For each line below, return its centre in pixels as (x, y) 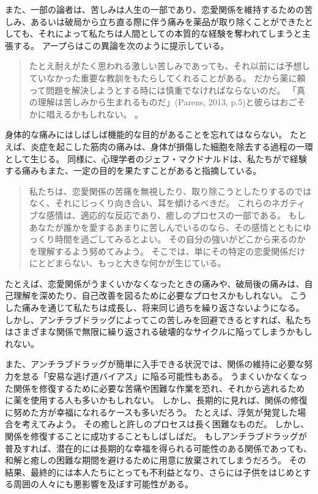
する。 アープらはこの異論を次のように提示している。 (121, 45)
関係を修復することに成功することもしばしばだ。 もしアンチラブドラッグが (156, 436)
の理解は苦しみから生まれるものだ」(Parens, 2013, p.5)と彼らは (154, 102)
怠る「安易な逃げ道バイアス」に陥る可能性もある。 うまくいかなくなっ (165, 376)
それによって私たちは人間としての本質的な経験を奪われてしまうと (170, 33)
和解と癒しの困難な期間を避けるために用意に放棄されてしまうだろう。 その (156, 460)
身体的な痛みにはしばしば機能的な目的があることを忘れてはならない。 (146, 134)
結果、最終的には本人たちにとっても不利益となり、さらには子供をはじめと (154, 472)
